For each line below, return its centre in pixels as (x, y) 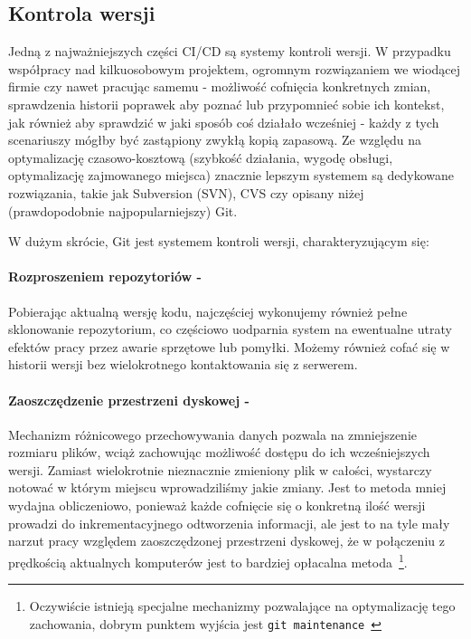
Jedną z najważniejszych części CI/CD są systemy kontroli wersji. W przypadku (230, 51)
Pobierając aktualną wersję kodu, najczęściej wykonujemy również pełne (208, 311)
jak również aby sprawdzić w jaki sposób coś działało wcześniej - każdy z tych (224, 122)
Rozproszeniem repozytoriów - (105, 277)
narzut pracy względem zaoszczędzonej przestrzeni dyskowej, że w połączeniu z (226, 541)
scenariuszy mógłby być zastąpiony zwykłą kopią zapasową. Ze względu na (215, 140)
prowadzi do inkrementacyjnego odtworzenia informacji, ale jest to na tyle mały (229, 523)
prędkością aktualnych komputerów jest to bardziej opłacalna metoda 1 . (208, 560)
